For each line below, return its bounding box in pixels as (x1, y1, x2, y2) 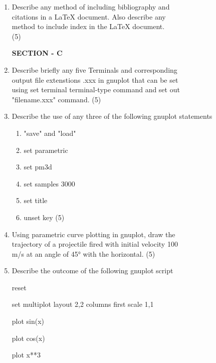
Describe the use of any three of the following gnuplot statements (12, 111, 212, 121)
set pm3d (24, 161, 52, 172)
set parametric (24, 144, 68, 155)
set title (24, 195, 48, 206)
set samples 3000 (24, 178, 75, 189)
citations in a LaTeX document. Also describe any (12, 11, 166, 22)
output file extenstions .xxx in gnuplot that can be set (12, 74, 178, 85)
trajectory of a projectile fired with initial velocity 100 (12, 239, 178, 249)
